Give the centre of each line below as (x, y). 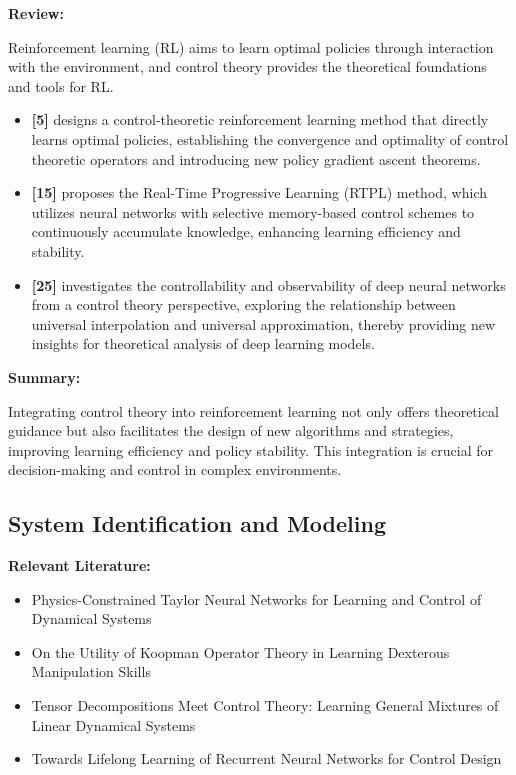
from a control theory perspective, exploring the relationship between (243, 304)
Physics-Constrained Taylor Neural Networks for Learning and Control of (256, 598)
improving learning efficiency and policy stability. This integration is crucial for (251, 449)
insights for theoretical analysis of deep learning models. (203, 343)
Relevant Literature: (79, 565)
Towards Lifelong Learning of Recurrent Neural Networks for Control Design (266, 758)
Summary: (44, 376)
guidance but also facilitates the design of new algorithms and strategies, (231, 430)
